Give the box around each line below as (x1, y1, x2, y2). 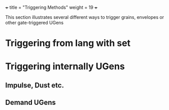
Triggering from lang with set (5, 38, 131, 49)
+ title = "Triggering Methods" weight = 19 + (5, 5, 98, 10)
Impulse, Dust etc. (5, 81, 64, 90)
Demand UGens (5, 98, 56, 107)
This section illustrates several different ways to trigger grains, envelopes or (5, 14, 164, 20)
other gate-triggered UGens (5, 20, 64, 25)
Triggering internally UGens (5, 61, 125, 72)
